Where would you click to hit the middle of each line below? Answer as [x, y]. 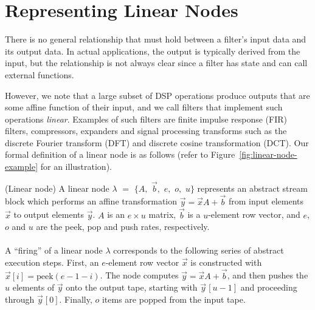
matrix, [162, 214]
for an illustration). [76, 167]
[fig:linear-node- [268, 154]
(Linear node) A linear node [57, 188]
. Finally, [76, 299]
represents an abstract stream [252, 188]
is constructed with [226, 262]
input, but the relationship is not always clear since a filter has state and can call [156, 63]
